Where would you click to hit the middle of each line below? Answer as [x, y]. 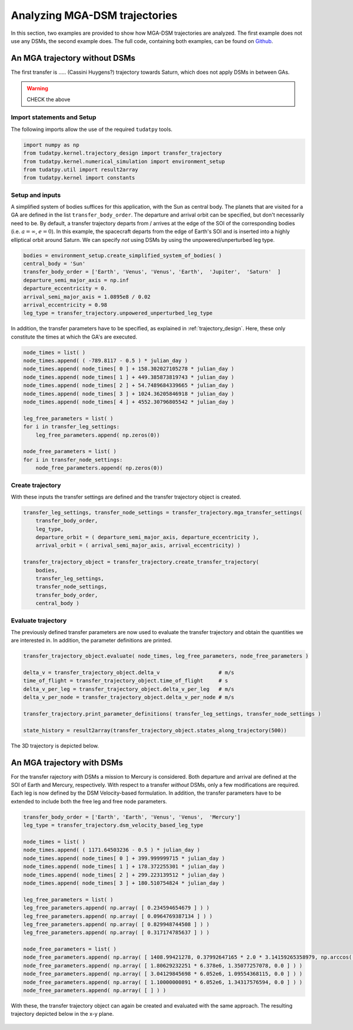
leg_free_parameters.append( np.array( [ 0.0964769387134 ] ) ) [118, 916]
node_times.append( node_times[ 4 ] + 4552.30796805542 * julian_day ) [129, 402]
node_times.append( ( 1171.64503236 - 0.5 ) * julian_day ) [112, 850]
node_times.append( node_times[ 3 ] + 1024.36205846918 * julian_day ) [129, 393]
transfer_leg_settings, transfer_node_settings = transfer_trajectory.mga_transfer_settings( [163, 512]
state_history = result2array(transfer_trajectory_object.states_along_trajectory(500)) [155, 730]
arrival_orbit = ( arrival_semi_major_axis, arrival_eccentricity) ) [138, 545]
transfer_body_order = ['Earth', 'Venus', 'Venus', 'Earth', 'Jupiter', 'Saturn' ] [152, 272]
